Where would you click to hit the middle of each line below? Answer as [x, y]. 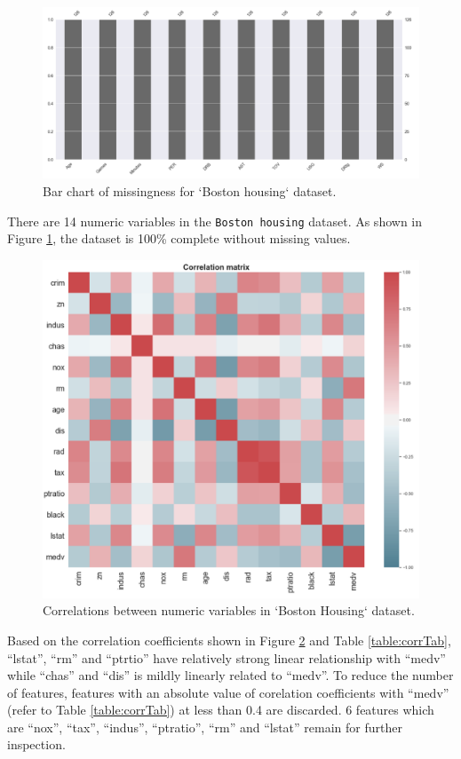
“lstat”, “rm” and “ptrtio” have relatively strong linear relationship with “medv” [227, 657]
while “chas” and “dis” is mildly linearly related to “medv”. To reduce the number [230, 675]
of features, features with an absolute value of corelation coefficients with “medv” [228, 692]
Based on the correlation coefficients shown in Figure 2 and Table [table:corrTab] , [229, 640]
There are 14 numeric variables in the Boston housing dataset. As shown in [215, 221]
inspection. [36, 744]
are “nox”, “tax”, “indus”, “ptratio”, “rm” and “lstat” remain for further [205, 727]
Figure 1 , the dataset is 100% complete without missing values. [179, 238]
